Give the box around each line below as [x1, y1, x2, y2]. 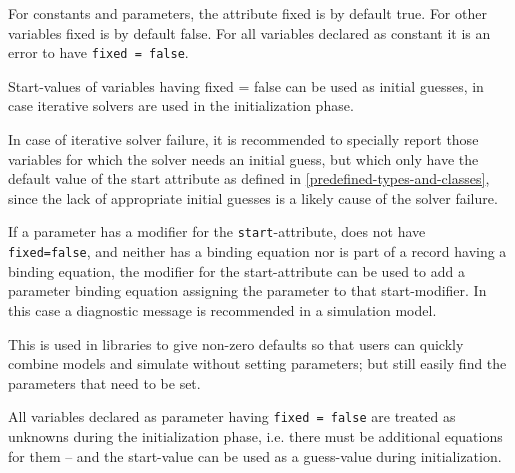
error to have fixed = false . [8, 42, 189, 63]
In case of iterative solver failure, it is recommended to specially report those [8, 129, 479, 150]
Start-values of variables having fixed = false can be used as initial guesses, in [8, 75, 484, 96]
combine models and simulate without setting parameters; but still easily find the [8, 353, 507, 374]
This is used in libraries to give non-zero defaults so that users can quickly [8, 333, 464, 354]
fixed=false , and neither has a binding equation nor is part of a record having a [8, 241, 507, 262]
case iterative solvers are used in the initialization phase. [8, 95, 354, 116]
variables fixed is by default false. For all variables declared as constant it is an [8, 22, 491, 43]
